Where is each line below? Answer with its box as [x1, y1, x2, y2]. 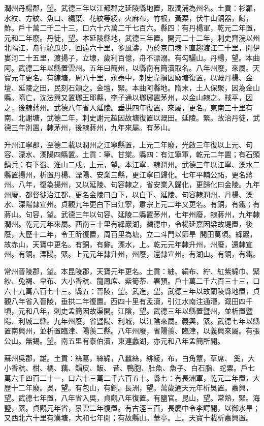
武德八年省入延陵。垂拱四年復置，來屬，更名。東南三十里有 [53, 102, 253, 112]
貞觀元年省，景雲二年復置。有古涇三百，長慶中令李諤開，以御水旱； [32, 402, 260, 413]
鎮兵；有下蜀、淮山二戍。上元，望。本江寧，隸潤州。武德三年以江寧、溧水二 [4, 159, 260, 169]
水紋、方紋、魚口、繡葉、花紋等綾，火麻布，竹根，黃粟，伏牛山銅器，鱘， [4, 12, 253, 23]
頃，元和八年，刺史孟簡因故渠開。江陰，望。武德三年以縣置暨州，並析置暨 [4, 306, 253, 316]
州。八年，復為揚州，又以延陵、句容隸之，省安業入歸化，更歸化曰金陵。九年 [4, 179, 260, 190]
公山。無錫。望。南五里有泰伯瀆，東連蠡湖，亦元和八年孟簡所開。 [4, 336, 224, 346]
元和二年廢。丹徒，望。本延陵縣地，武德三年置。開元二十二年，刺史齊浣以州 [4, 32, 260, 43]
